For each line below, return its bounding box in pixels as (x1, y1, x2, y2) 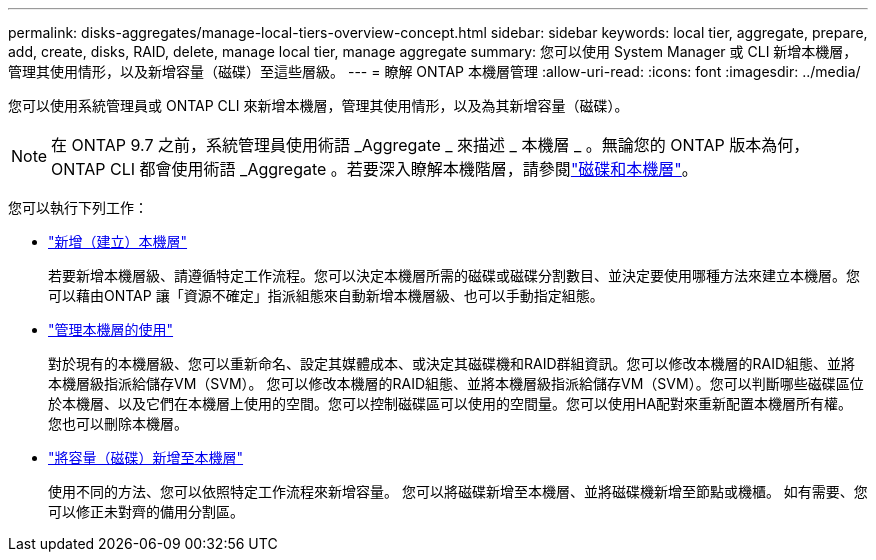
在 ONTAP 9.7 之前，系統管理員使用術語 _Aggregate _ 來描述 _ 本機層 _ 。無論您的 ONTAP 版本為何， (51, 135, 810, 155)
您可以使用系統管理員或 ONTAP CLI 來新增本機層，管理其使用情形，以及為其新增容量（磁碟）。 (8, 97, 629, 114)
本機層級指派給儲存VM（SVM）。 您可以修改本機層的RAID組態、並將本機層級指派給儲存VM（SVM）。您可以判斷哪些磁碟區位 (48, 375, 864, 392)
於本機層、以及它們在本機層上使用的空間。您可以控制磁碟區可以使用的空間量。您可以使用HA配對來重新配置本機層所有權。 (48, 395, 853, 412)
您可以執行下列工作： (8, 199, 148, 216)
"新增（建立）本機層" (48, 233, 188, 250)
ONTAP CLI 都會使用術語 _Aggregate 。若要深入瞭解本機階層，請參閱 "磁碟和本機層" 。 (51, 159, 698, 179)
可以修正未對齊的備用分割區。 (48, 503, 244, 520)
